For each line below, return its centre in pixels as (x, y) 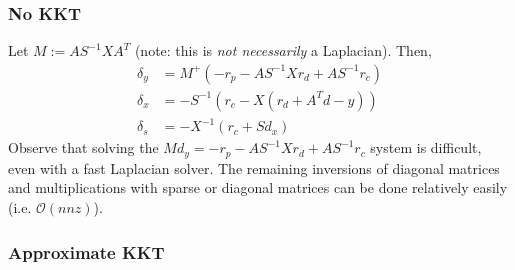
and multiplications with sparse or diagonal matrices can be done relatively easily (258, 187)
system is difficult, (426, 147)
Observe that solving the (83, 147)
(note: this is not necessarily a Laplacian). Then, (283, 50)
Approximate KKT (86, 251)
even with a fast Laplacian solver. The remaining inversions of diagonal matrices (254, 167)
